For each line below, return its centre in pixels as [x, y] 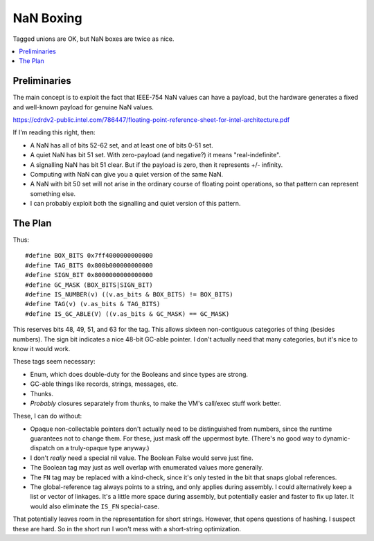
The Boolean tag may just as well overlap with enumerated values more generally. [146, 468]
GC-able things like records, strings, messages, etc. [104, 384]
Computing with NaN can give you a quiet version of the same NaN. [127, 174]
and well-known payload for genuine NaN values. [83, 107]
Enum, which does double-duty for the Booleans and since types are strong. [139, 374]
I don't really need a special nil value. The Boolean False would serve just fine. [142, 458]
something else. [53, 193]
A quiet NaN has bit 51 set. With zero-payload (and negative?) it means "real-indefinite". [155, 155]
